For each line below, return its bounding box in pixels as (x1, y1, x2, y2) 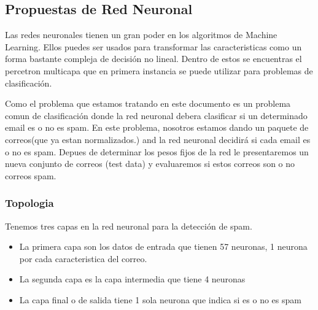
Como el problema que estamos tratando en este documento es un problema (5, 97, 291, 110)
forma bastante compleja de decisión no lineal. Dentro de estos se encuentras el (5, 52, 302, 65)
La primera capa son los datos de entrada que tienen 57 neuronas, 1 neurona (19, 240, 308, 253)
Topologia (5, 195, 54, 211)
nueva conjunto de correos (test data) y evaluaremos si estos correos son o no (5, 157, 295, 170)
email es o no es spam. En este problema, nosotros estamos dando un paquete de (5, 121, 309, 134)
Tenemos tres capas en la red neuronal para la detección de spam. (5, 219, 252, 232)
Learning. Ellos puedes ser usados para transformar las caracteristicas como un (5, 40, 302, 53)
